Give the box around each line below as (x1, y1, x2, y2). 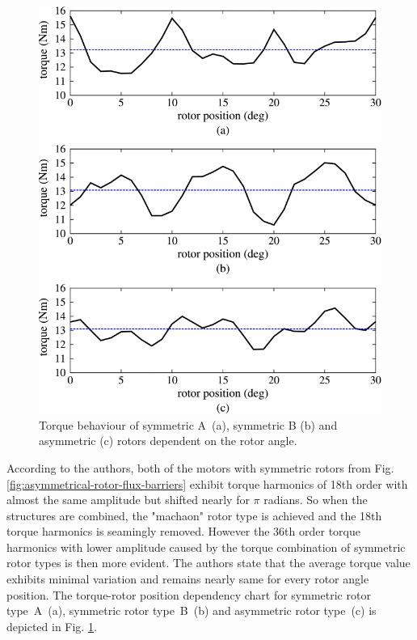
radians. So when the (263, 491, 368, 508)
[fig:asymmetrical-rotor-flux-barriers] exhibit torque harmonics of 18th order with (6, 475, 408, 492)
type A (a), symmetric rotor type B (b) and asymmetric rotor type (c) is (6, 602, 377, 619)
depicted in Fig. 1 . (6, 617, 97, 634)
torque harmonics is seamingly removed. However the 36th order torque (6, 523, 360, 540)
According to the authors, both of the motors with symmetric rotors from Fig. (6, 459, 394, 476)
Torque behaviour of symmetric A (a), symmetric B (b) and (39, 416, 338, 433)
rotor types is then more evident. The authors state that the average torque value (6, 554, 411, 571)
